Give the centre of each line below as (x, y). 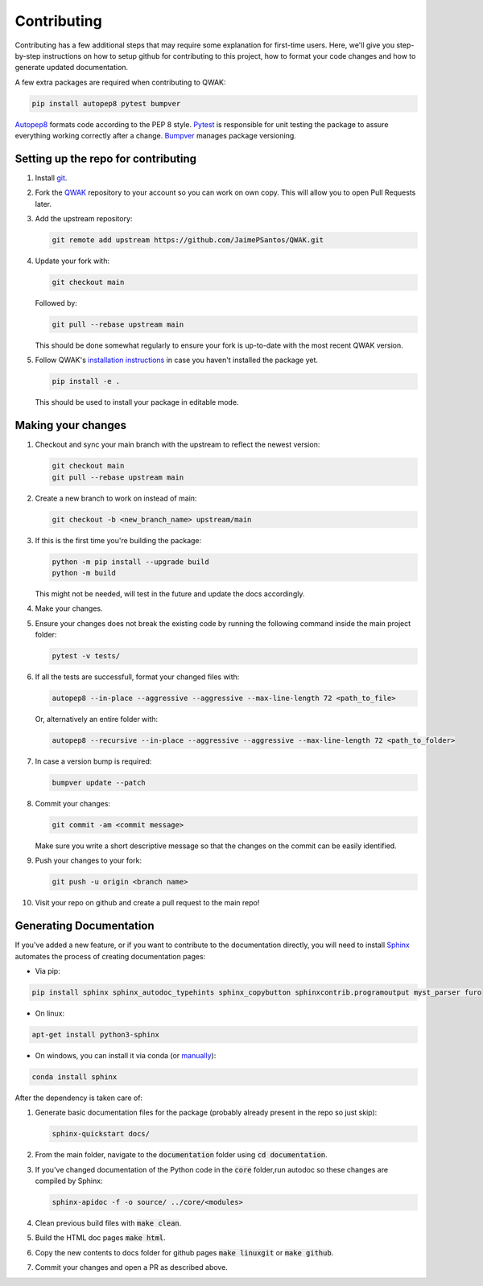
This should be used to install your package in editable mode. (137, 402)
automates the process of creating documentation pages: (110, 956)
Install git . (51, 178)
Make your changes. (69, 608)
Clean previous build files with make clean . (108, 1223)
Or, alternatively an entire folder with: (97, 719)
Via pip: (47, 971)
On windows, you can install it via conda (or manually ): (126, 1056)
